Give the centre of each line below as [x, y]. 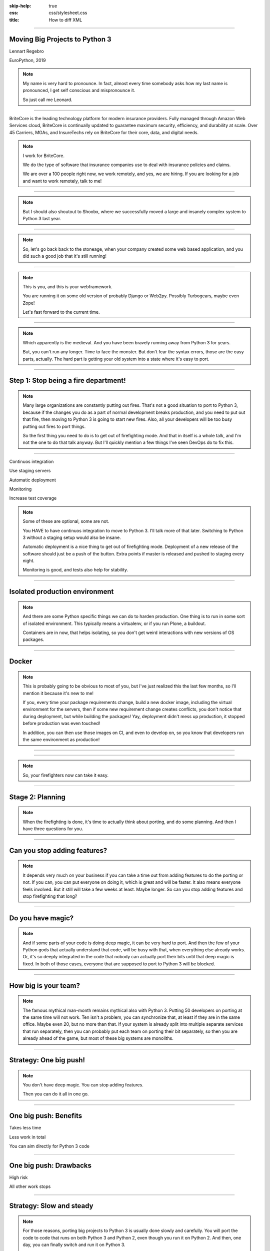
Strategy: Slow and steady [51, 1206]
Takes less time [25, 1128]
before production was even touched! [61, 724]
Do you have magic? [41, 918]
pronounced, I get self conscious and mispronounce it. [79, 91]
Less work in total [27, 1137]
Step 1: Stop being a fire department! [67, 381]
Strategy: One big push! [47, 1060]
